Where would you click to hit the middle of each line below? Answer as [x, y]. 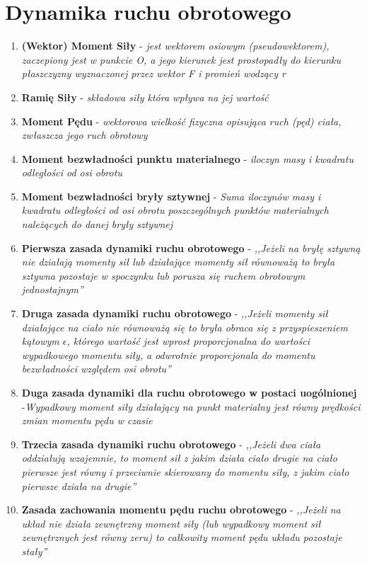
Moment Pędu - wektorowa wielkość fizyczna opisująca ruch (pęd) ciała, [181, 121]
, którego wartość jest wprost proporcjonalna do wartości [188, 341]
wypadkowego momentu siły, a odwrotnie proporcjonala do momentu [168, 354]
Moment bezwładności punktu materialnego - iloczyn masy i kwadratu [187, 158]
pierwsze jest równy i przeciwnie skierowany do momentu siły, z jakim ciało [185, 471]
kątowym [40, 341]
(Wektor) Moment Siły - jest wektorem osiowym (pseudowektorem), [175, 46]
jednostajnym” [52, 289]
